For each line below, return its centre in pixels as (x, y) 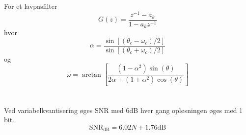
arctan (91, 75)
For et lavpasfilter (31, 6)
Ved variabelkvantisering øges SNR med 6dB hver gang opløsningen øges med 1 (123, 110)
